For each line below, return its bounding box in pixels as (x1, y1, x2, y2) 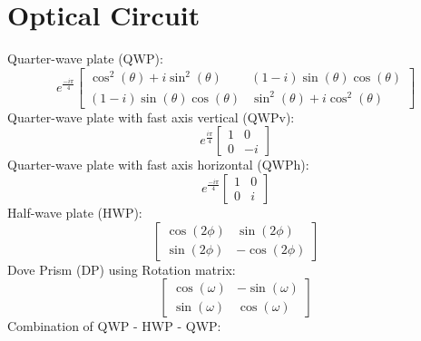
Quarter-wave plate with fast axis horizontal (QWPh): (7, 155, 309, 174)
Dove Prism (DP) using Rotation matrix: (7, 259, 236, 278)
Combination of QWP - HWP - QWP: (7, 317, 221, 336)
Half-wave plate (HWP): (7, 202, 142, 221)
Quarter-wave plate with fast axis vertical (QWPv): (7, 107, 295, 126)
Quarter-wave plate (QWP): (7, 49, 163, 68)
